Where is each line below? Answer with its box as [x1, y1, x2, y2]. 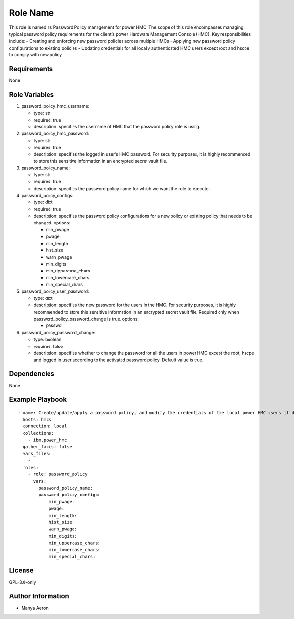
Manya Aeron [21, 605, 49, 611]
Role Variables [9, 90, 54, 99]
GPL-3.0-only [9, 579, 36, 585]
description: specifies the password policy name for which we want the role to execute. [33, 185, 210, 191]
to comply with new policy [9, 52, 62, 58]
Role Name [9, 7, 54, 18]
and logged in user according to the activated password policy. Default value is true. [33, 357, 204, 363]
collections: [23, 430, 54, 436]
